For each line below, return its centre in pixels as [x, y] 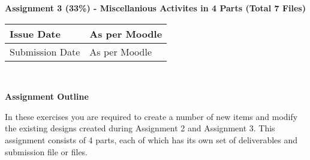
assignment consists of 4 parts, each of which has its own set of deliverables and [151, 139]
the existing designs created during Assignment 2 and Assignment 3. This [140, 128]
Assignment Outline [47, 96]
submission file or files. [46, 151]
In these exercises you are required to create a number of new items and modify [151, 116]
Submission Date [45, 51]
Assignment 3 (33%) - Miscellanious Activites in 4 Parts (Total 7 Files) [155, 8]
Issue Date [35, 33]
